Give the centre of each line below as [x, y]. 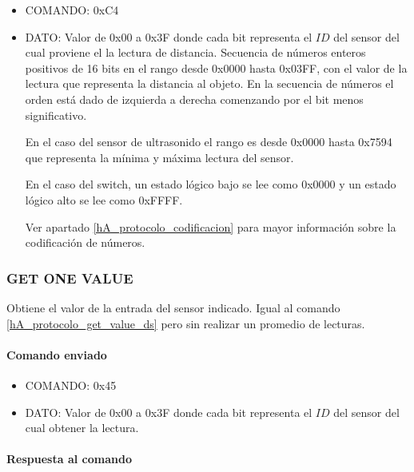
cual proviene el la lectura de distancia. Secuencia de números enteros [195, 52]
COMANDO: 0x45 [71, 385]
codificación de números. [85, 242]
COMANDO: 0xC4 [72, 10]
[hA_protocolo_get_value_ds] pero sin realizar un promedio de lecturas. [186, 323]
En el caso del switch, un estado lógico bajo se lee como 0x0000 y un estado [211, 184]
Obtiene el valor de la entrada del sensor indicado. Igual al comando [173, 307]
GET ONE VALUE [70, 278]
